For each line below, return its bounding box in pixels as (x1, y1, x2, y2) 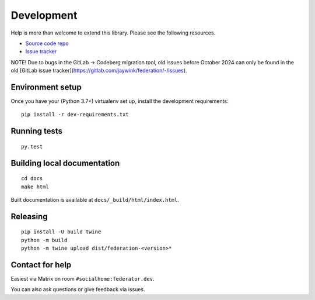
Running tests (10, 126, 63, 136)
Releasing (10, 211, 48, 222)
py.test (21, 143, 43, 150)
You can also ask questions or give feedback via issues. (10, 286, 145, 293)
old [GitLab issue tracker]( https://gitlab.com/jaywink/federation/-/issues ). (10, 67, 187, 74)
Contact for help (10, 260, 72, 270)
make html (21, 183, 49, 190)
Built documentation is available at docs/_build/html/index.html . (10, 196, 179, 203)
